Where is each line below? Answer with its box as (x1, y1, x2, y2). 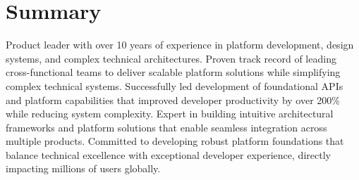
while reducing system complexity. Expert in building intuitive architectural (6, 106, 334, 121)
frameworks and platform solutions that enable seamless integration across (6, 120, 327, 134)
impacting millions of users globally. (6, 161, 161, 176)
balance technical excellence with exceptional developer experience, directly (6, 147, 331, 162)
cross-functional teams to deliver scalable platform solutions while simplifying (6, 65, 341, 79)
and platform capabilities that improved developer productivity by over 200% (6, 92, 340, 107)
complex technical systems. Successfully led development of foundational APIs (6, 78, 343, 93)
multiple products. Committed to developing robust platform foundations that (6, 134, 344, 148)
